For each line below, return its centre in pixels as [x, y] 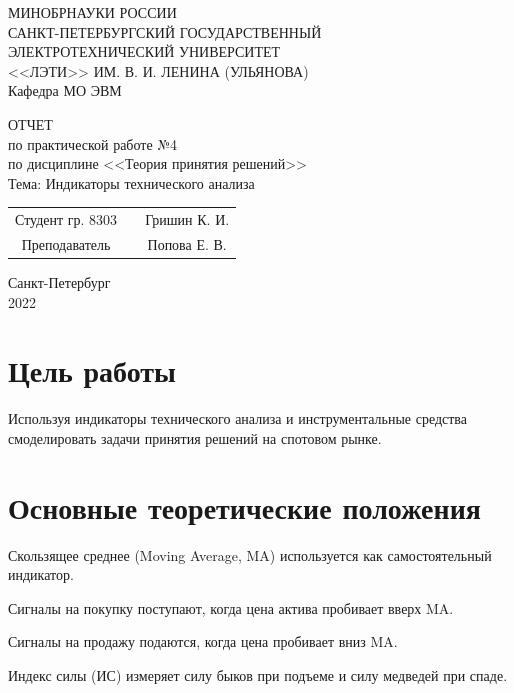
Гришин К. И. [187, 219]
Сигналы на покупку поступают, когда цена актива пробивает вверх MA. [231, 607]
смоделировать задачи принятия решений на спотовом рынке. [195, 437]
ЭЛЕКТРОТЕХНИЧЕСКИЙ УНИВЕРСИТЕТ [144, 51]
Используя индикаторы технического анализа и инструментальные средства [238, 418]
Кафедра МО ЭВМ [65, 90]
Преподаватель [66, 243]
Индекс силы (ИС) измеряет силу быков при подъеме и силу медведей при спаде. [258, 675]
